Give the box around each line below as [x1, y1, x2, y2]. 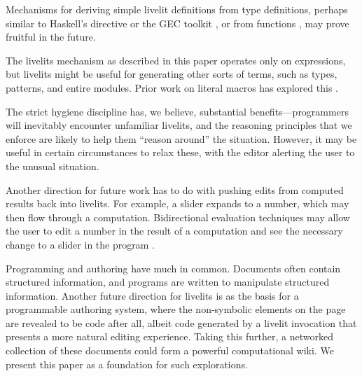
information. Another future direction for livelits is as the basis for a [6, 288, 299, 302]
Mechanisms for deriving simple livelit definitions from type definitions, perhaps [6, 2, 348, 16]
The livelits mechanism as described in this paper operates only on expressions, [6, 53, 346, 67]
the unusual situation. [6, 158, 99, 173]
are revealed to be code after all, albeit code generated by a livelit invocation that [6, 315, 357, 330]
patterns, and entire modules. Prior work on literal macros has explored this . [6, 80, 338, 95]
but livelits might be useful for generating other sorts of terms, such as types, [6, 67, 337, 81]
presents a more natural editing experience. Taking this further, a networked [6, 329, 333, 344]
